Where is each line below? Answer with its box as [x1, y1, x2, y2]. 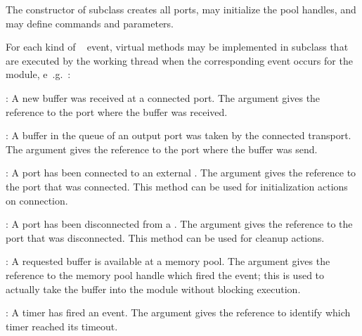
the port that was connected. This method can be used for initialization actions [6, 179, 348, 193]
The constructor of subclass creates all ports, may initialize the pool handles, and [6, 2, 356, 16]
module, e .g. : [6, 67, 71, 82]
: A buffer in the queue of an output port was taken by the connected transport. [6, 128, 351, 143]
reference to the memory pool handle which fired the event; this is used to [6, 267, 325, 282]
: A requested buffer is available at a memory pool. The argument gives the [6, 254, 330, 269]
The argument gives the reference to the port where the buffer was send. [6, 141, 318, 156]
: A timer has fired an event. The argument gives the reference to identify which [6, 305, 351, 320]
